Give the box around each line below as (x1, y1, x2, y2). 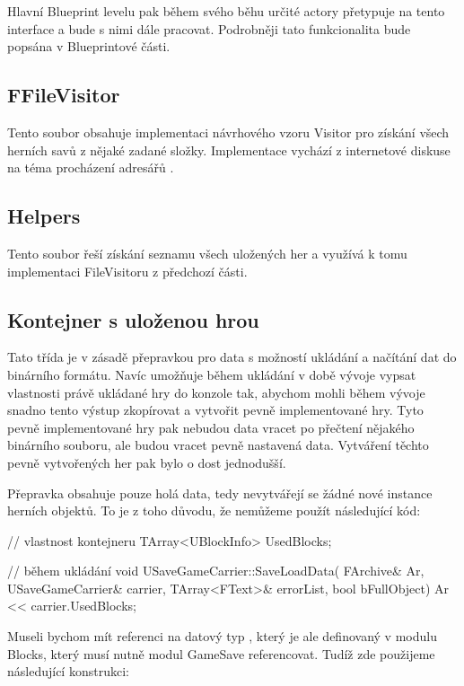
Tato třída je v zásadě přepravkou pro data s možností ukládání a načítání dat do (7, 347, 457, 366)
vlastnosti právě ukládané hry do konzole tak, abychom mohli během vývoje (7, 383, 425, 401)
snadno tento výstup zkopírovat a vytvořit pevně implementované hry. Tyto (7, 400, 424, 419)
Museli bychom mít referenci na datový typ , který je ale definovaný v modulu (7, 627, 437, 646)
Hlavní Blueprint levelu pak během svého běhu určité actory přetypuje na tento (7, 2, 445, 20)
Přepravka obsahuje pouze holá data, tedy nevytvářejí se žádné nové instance (7, 483, 433, 502)
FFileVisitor (7, 81, 120, 109)
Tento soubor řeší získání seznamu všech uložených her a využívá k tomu (7, 243, 407, 262)
